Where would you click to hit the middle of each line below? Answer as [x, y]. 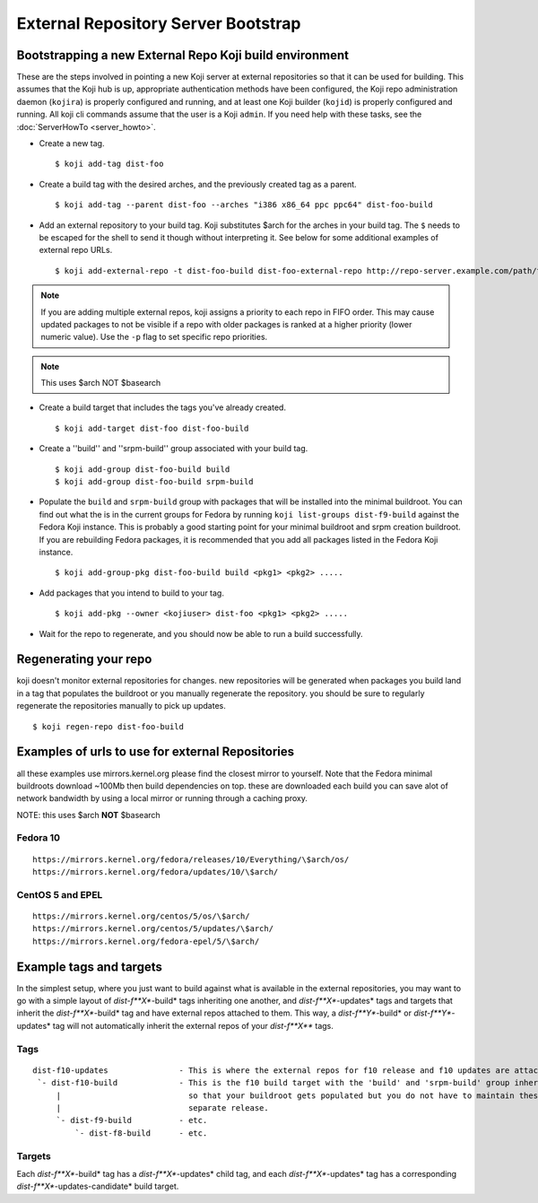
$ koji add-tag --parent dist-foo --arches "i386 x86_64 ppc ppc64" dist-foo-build [244, 205]
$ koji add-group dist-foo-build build [143, 469]
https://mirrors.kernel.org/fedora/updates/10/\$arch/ [156, 872]
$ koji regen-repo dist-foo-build [108, 726]
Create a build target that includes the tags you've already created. [163, 407]
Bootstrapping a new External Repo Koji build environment [183, 55]
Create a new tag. [72, 144]
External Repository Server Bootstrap [159, 23]
